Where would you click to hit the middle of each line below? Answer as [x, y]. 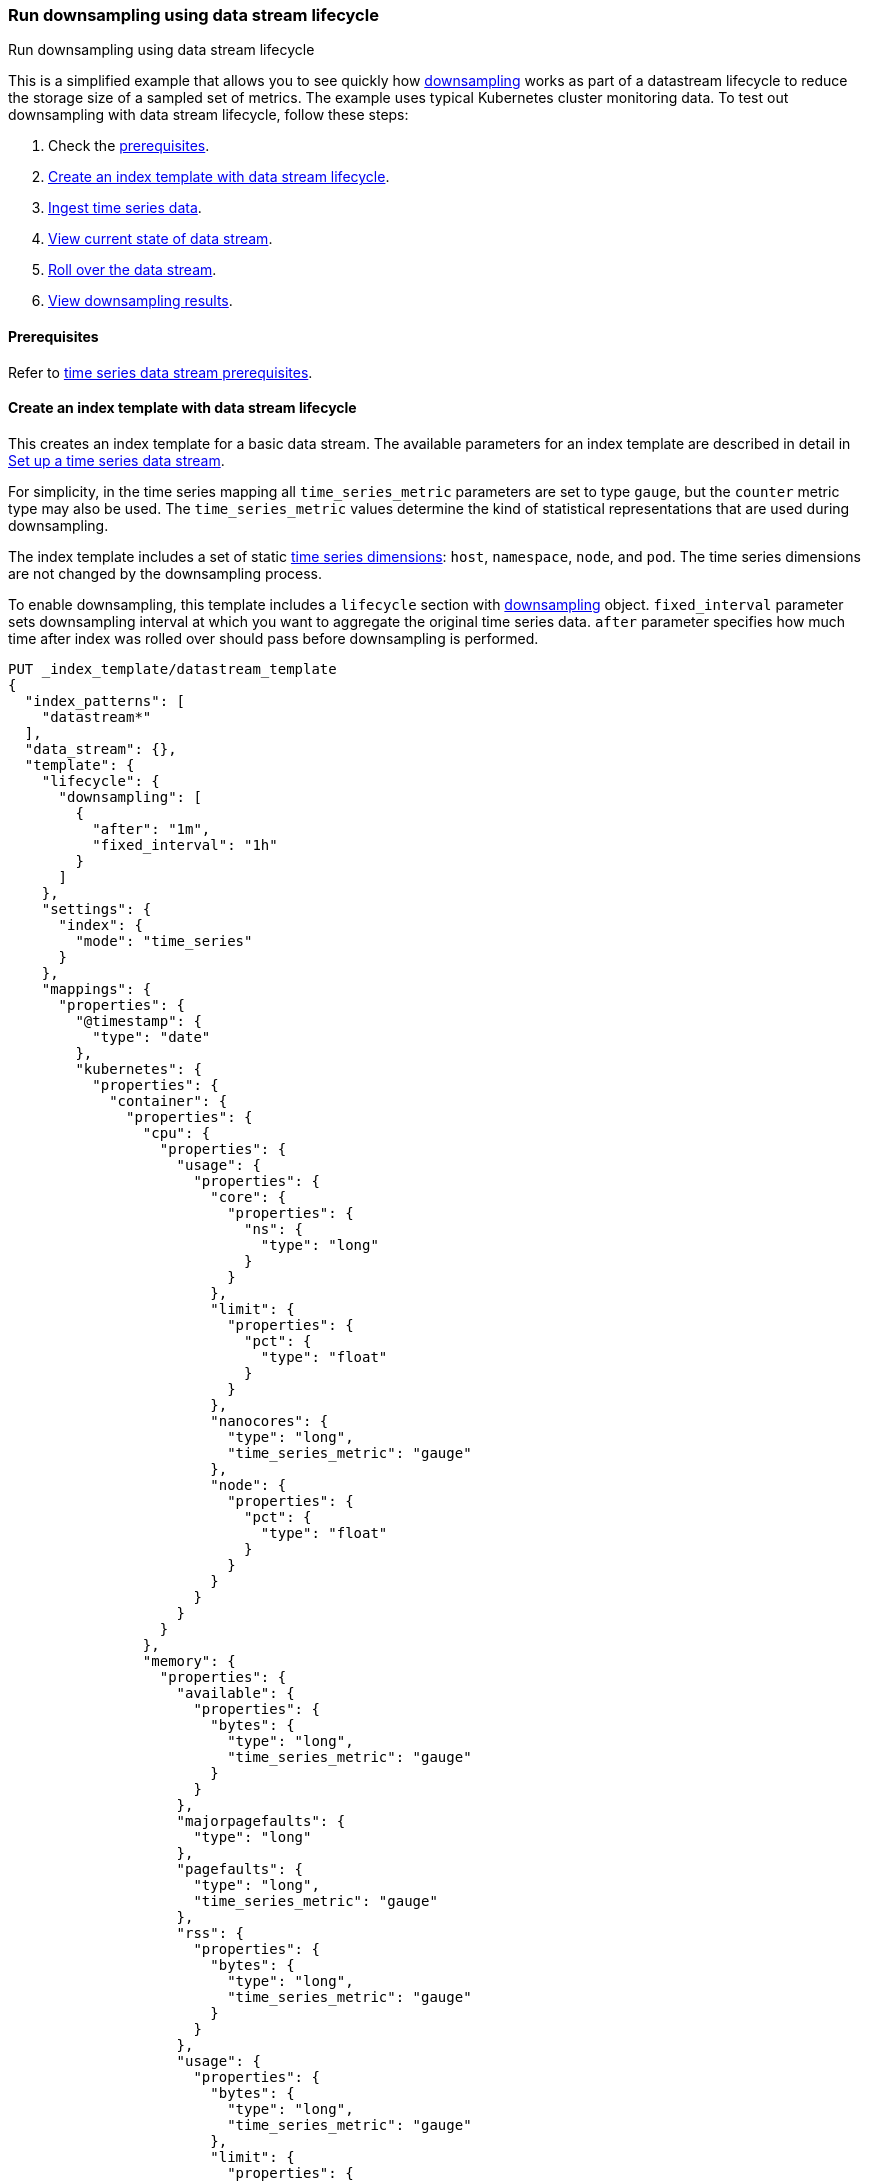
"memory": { [189, 1660]
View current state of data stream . [160, 239]
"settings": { [96, 908]
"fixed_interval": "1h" [185, 844]
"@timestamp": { [138, 1020]
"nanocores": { [269, 1420]
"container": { [168, 1100]
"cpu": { [176, 1132]
